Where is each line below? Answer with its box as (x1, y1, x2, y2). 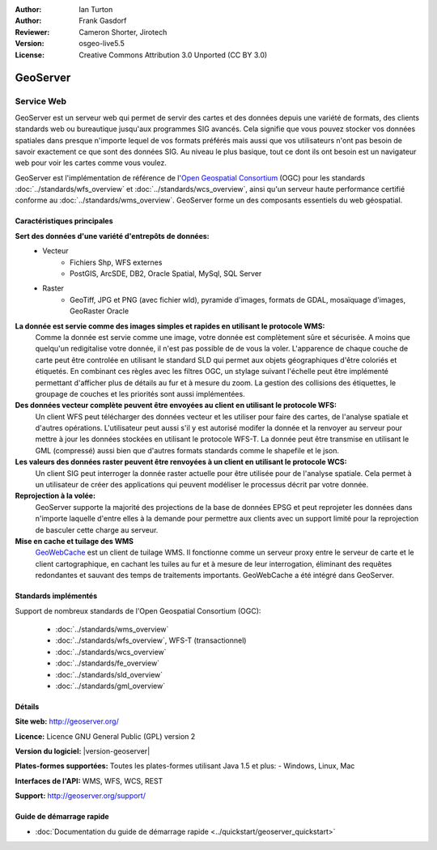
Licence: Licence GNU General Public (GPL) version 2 (15, 731, 196, 741)
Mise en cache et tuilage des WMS (15, 537, 134, 546)
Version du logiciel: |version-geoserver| (15, 746, 151, 756)
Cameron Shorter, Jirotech (78, 27, 168, 36)
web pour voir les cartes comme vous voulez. (15, 158, 168, 168)
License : (15, 49, 45, 60)
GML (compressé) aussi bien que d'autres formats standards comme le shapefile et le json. (35, 445, 340, 455)
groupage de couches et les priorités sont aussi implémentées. (35, 389, 246, 398)
